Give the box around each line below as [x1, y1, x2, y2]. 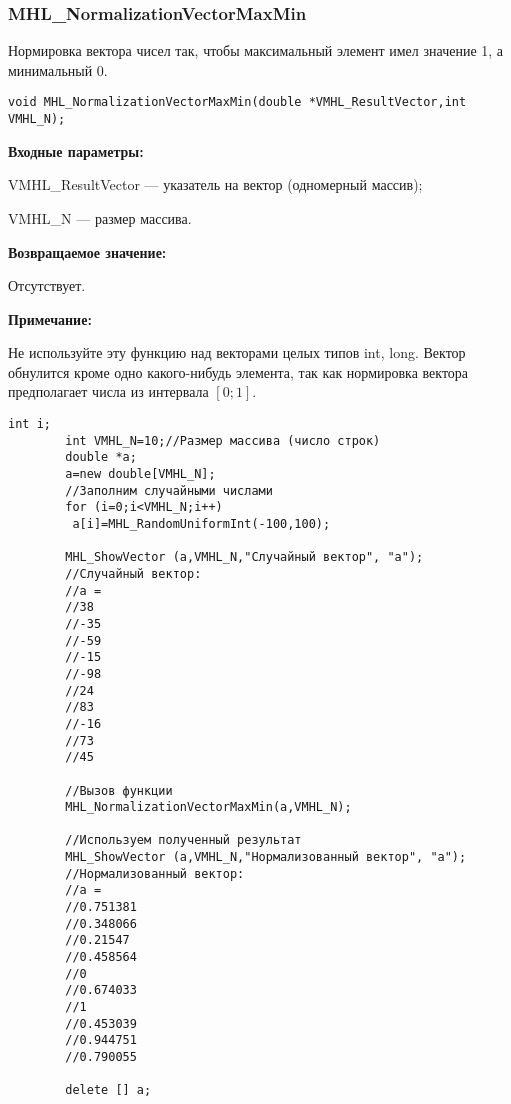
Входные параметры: [8, 140, 144, 161]
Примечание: [8, 308, 92, 329]
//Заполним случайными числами [65, 483, 273, 498]
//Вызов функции [65, 783, 173, 798]
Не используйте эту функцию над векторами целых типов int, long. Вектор [8, 342, 466, 363]
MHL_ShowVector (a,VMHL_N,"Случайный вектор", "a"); [65, 550, 424, 565]
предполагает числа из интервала [8, 381, 209, 402]
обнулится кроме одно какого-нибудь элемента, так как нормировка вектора [8, 361, 469, 382]
